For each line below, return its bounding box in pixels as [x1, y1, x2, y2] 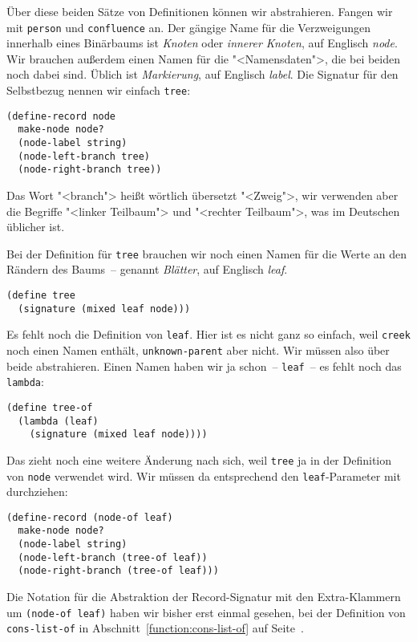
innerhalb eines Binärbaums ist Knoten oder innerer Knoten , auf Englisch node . [6, 35, 398, 51]
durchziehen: [6, 483, 68, 500]
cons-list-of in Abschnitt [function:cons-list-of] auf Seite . [6, 620, 304, 636]
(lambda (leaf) [18, 415, 99, 427]
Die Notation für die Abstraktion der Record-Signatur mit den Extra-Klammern [6, 588, 401, 605]
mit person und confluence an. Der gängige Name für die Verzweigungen [6, 18, 370, 35]
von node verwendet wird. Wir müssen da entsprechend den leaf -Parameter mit [6, 467, 401, 484]
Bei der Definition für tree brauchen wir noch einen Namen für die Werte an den [6, 245, 407, 262]
